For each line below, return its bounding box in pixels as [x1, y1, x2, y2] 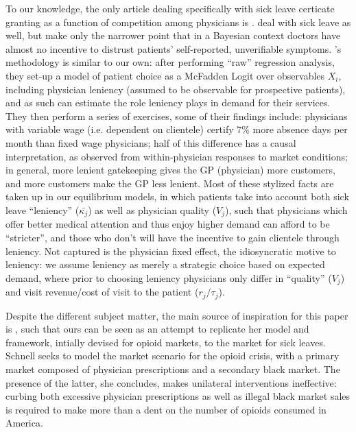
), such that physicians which [225, 202, 348, 217]
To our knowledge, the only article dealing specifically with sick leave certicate [5, 1, 335, 15]
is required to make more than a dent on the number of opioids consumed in [5, 402, 327, 416]
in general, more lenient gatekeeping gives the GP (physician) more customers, [5, 163, 335, 177]
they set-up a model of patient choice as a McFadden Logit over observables [5, 68, 325, 82]
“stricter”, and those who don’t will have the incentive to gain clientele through [5, 230, 340, 244]
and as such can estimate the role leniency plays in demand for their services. [5, 95, 331, 110]
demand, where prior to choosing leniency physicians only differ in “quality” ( [5, 270, 332, 285]
